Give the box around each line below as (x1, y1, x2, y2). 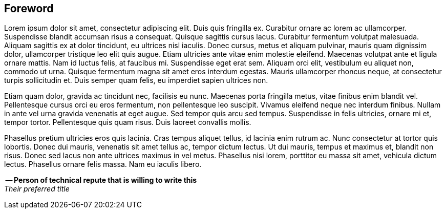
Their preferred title (4, 184, 70, 194)
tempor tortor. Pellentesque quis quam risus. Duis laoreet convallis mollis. (4, 118, 251, 127)
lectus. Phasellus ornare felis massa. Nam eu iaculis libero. (4, 160, 202, 169)
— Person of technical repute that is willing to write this (5, 176, 197, 185)
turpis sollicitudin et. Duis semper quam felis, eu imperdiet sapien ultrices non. (4, 76, 268, 85)
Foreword (4, 2, 54, 15)
